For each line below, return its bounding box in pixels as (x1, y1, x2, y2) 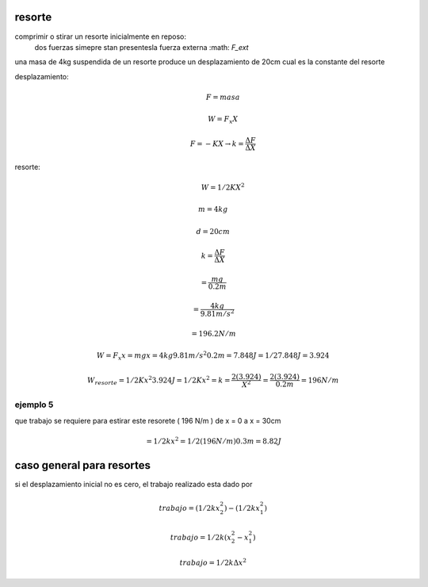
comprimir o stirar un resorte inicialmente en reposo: (14, 32, 186, 41)
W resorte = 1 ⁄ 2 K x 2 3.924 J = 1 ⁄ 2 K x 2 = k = (87, 374, 231, 386)
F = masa (205, 92, 241, 102)
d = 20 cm (196, 227, 230, 236)
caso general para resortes (14, 458, 151, 472)
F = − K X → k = (189, 139, 245, 148)
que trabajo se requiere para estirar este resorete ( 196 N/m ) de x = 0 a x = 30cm (14, 416, 281, 425)
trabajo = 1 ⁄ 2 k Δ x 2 (179, 557, 247, 567)
